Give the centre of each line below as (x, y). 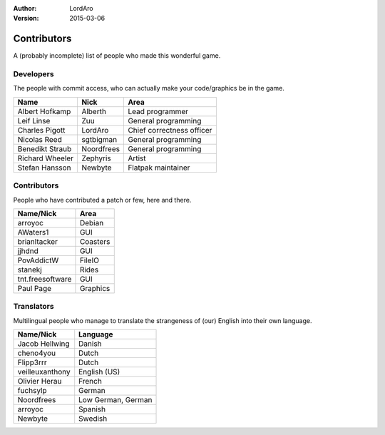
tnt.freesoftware (45, 279)
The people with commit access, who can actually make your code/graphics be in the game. (149, 88)
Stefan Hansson (44, 168)
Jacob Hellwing (44, 344)
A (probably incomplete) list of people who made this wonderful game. (117, 56)
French (91, 382)
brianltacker (38, 241)
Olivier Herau (40, 382)
